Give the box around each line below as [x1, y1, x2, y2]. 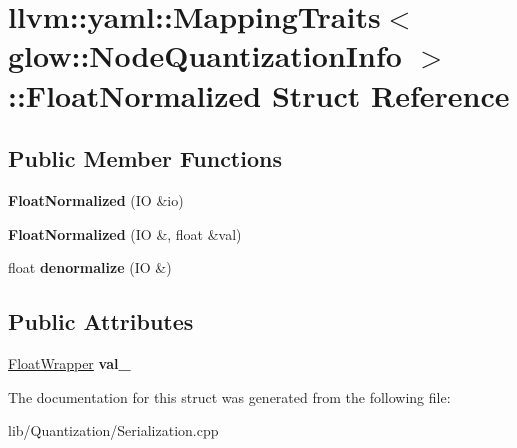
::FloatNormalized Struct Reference [8, 74, 510, 115]
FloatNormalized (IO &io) [8, 189, 184, 210]
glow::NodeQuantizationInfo [8, 35, 402, 76]
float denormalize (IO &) [8, 257, 172, 278]
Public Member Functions [8, 143, 282, 174]
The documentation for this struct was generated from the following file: [8, 386, 451, 407]
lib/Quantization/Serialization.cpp [8, 420, 219, 441]
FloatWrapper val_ [8, 352, 131, 373]
